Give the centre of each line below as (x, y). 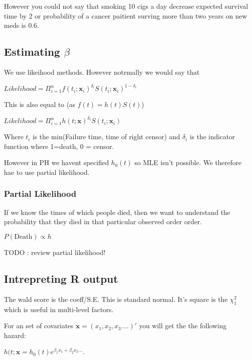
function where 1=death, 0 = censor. (59, 146)
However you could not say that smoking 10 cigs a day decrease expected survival (126, 6)
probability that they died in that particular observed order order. (103, 222)
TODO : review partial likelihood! (55, 252)
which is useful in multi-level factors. (59, 309)
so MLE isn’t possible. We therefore (188, 162)
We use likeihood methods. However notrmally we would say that (102, 72)
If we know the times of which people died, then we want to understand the (117, 212)
